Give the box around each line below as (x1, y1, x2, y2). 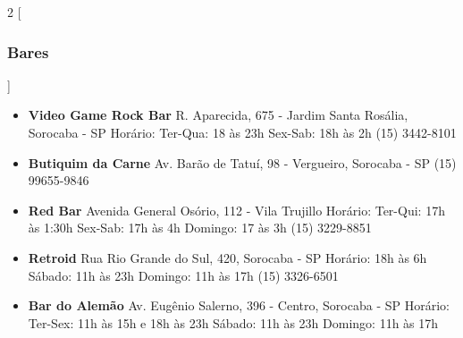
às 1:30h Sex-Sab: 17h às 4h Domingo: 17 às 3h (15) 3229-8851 (28, 218, 372, 237)
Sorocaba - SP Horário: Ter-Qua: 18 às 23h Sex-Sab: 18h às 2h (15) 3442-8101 (28, 123, 457, 141)
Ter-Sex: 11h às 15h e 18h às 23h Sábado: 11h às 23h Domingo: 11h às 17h (28, 313, 439, 332)
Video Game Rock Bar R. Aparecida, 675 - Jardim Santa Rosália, (28, 106, 408, 124)
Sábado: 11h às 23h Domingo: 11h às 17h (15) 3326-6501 (28, 266, 339, 284)
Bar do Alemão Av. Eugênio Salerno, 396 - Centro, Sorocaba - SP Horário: (28, 296, 450, 315)
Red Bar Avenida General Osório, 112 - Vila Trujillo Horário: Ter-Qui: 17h (28, 200, 445, 219)
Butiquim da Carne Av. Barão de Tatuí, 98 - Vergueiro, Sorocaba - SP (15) (28, 153, 457, 172)
